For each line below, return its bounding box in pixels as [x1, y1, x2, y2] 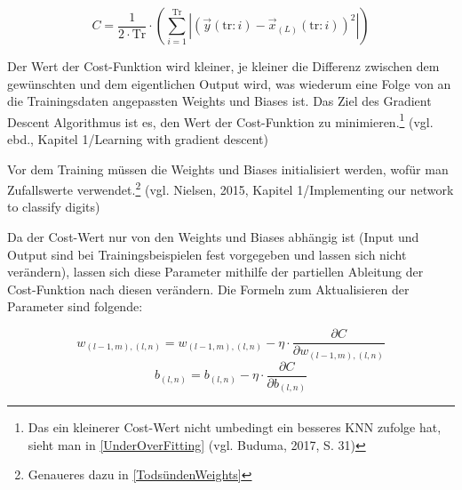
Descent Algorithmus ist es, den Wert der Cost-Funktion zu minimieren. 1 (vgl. [7, 109, 434, 131]
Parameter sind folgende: [7, 297, 143, 316]
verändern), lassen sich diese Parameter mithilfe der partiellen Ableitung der [7, 262, 424, 281]
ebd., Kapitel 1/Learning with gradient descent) [7, 130, 268, 149]
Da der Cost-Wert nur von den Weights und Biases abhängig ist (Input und [7, 228, 419, 246]
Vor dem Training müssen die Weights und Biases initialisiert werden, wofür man [7, 159, 449, 178]
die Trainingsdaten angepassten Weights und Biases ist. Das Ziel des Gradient [7, 92, 432, 110]
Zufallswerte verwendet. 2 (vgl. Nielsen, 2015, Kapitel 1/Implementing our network [7, 178, 454, 198]
